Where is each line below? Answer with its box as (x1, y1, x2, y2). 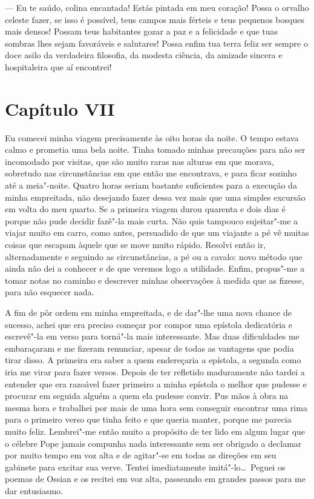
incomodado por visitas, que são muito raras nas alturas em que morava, (5, 155, 274, 167)
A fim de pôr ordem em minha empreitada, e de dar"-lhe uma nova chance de (5, 306, 292, 318)
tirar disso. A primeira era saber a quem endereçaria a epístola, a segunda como (5, 353, 301, 366)
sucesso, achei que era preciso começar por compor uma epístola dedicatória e (5, 318, 292, 330)
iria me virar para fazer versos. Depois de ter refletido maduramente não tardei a (5, 365, 305, 378)
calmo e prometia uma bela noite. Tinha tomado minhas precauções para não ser (5, 143, 306, 156)
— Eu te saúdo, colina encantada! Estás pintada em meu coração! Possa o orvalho (5, 1, 309, 13)
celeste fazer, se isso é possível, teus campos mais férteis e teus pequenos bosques (5, 13, 304, 25)
